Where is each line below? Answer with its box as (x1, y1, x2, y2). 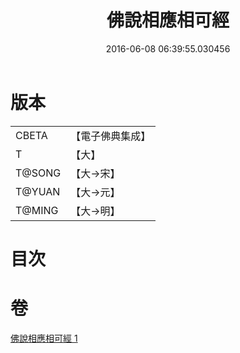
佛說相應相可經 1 (10, 332, 78, 344)
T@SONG (15, 166, 62, 180)
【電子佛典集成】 (70, 129, 152, 143)
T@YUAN (15, 184, 61, 198)
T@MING (15, 203, 59, 217)
